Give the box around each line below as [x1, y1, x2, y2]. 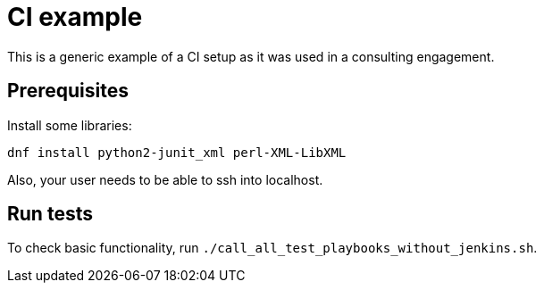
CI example [7, 2, 143, 32]
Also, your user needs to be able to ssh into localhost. [7, 171, 323, 187]
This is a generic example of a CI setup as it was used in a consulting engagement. [7, 48, 495, 64]
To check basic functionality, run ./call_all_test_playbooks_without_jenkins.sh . [7, 240, 538, 256]
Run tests [7, 203, 93, 226]
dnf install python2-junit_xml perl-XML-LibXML [7, 145, 347, 160]
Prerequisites [7, 79, 129, 103]
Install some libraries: [7, 117, 132, 133]
